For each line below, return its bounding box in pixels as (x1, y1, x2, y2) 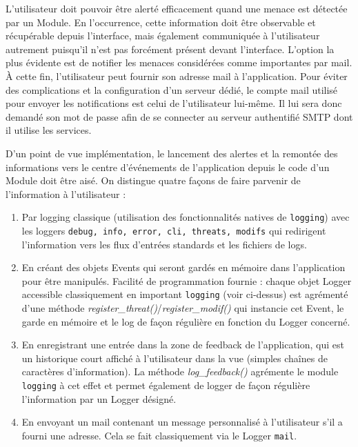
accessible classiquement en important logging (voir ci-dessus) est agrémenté (21, 287, 348, 301)
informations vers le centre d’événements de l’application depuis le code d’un (6, 159, 330, 174)
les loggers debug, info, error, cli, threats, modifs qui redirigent (21, 223, 326, 237)
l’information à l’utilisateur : (6, 186, 126, 201)
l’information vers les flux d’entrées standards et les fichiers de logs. (21, 237, 307, 251)
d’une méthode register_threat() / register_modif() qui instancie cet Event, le (21, 301, 344, 315)
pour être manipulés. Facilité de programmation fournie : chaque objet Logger (21, 273, 352, 288)
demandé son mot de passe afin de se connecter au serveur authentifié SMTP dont (6, 109, 353, 123)
